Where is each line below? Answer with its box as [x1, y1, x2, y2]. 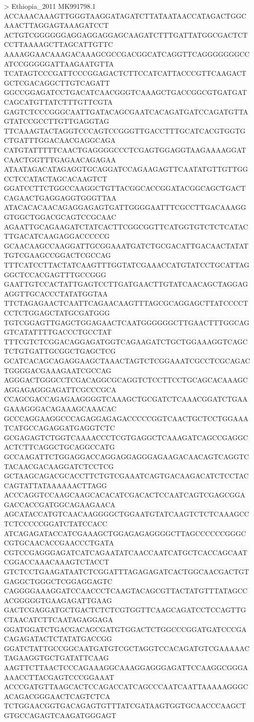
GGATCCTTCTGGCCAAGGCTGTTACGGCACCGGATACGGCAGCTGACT [4, 183, 246, 193]
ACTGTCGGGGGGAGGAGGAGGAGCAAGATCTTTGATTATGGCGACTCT [4, 29, 248, 40]
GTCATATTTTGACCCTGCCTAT [4, 327, 112, 337]
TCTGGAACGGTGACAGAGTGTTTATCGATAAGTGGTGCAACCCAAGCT [4, 700, 246, 711]
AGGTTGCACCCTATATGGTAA [4, 288, 108, 298]
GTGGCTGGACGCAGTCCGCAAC [4, 212, 116, 222]
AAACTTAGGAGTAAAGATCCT [4, 20, 109, 30]
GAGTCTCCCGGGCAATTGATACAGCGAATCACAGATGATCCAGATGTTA [4, 106, 249, 116]
